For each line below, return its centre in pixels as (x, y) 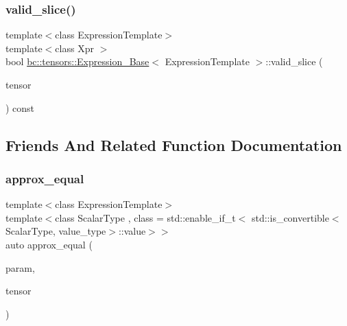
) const (20, 107)
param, (20, 267)
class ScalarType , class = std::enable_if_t (145, 217)
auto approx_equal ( (49, 244)
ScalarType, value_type (56, 231)
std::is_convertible (290, 217)
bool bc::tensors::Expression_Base (77, 61)
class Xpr (74, 48)
